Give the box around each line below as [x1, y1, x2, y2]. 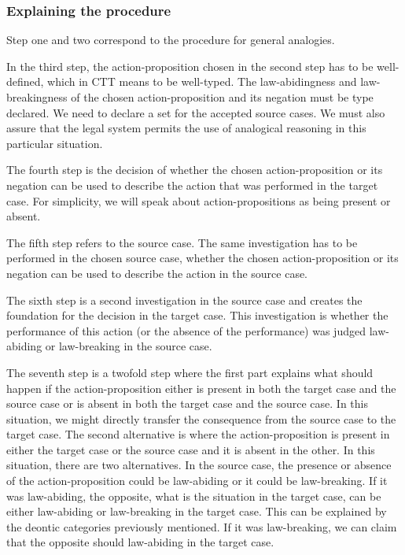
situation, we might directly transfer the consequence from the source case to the [6, 410, 396, 427]
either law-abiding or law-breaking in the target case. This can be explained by [6, 503, 387, 520]
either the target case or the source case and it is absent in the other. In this [6, 441, 375, 457]
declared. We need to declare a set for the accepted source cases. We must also [6, 104, 385, 120]
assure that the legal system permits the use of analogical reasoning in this [6, 120, 366, 136]
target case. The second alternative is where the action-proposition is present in [6, 426, 390, 442]
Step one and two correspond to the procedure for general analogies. [6, 31, 335, 48]
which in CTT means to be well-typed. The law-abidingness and [47, 73, 357, 90]
